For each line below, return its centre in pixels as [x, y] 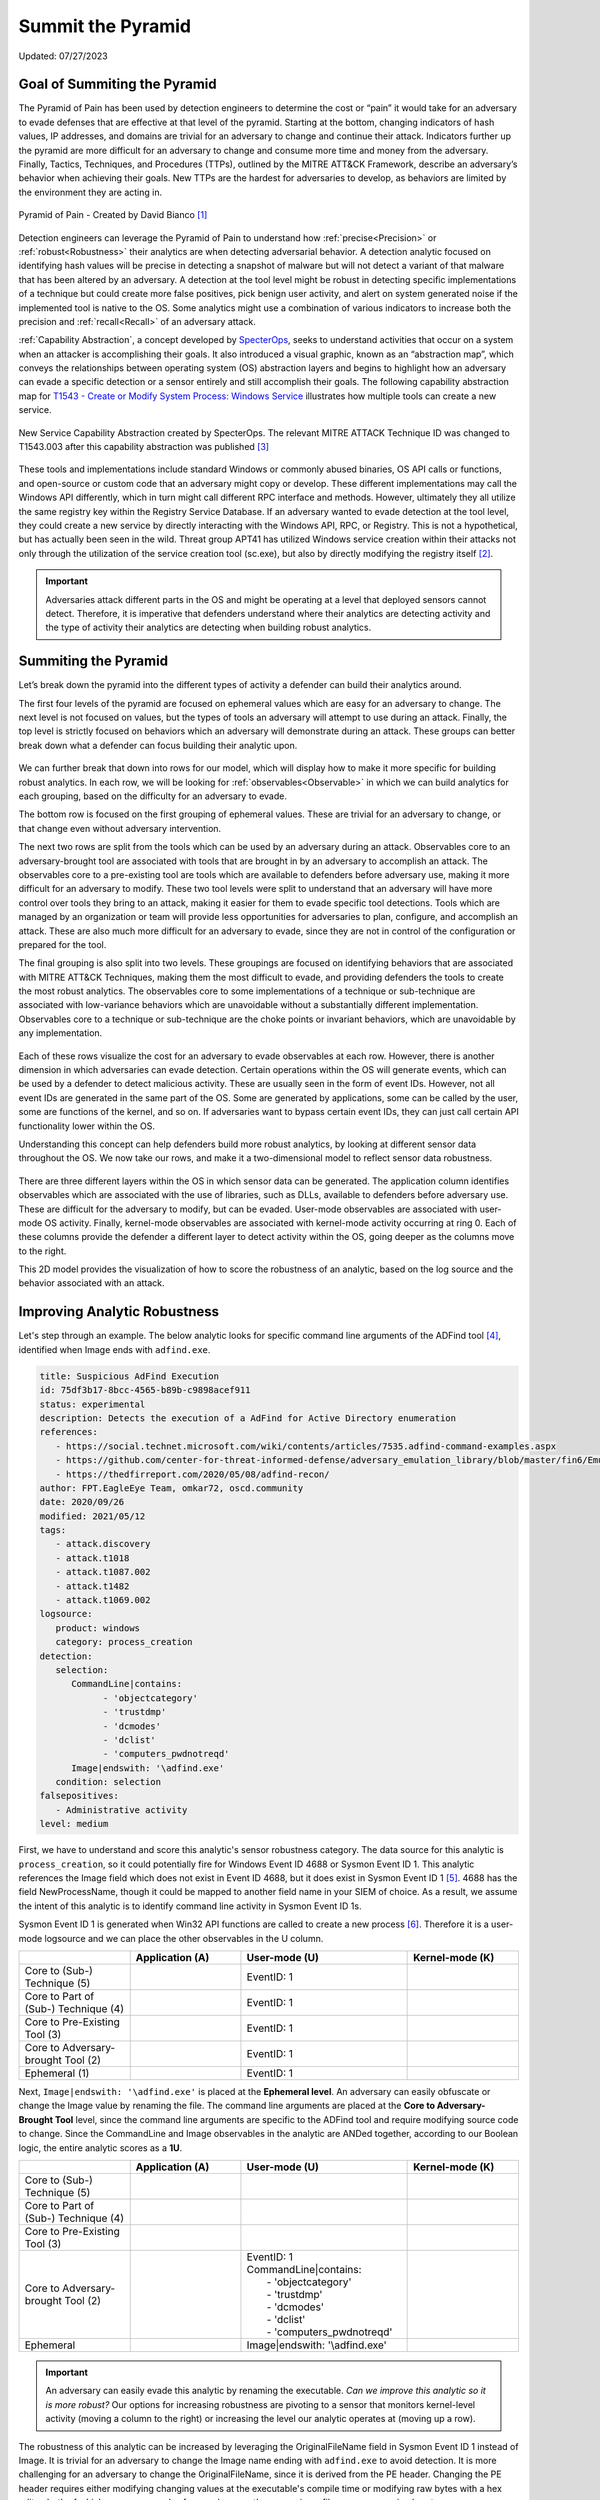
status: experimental [92, 1404]
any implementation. [60, 1033]
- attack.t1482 [92, 1586]
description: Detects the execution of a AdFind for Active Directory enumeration [248, 1418]
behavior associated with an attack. [91, 1283]
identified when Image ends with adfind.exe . [114, 1349]
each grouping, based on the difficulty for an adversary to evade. [152, 796]
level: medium [74, 1824]
